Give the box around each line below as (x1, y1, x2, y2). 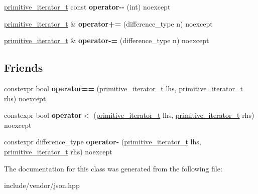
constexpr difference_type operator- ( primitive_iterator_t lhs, (4, 136, 201, 147)
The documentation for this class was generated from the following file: (4, 163, 222, 173)
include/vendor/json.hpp (4, 180, 80, 190)
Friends (4, 60, 43, 75)
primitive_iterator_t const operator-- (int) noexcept (4, 2, 171, 12)
